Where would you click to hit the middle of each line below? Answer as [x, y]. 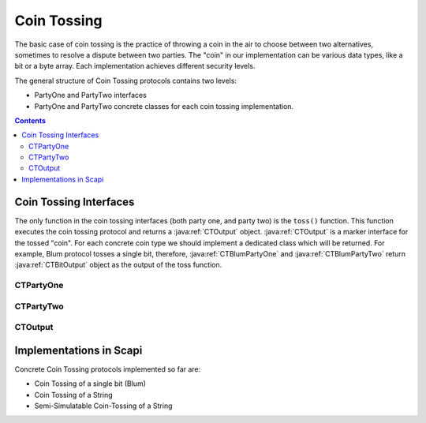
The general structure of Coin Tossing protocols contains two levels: [125, 80]
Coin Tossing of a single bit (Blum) [90, 384]
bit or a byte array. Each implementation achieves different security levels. [135, 66]
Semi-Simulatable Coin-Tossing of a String [103, 406]
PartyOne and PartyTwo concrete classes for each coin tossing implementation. [164, 106]
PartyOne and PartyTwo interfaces [91, 95]
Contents [30, 120]
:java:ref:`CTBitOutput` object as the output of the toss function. [118, 265]
